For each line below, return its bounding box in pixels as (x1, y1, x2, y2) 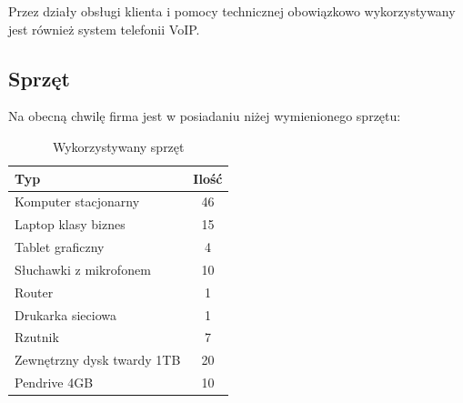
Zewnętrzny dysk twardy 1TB (15, 350, 181, 369)
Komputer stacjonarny (15, 192, 140, 211)
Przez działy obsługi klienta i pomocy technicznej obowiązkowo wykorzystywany (8, 2, 456, 20)
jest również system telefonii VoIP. (8, 19, 200, 38)
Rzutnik (15, 327, 59, 347)
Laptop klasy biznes (15, 215, 126, 234)
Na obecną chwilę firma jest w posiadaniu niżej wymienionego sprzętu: (8, 106, 401, 126)
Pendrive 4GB (15, 373, 94, 392)
